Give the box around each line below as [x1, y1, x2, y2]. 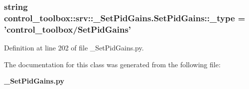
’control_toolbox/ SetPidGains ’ [4, 23, 131, 35]
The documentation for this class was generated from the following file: [4, 59, 221, 69]
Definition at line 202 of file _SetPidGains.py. [4, 43, 144, 53]
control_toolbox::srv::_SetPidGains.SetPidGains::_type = [4, 11, 246, 24]
